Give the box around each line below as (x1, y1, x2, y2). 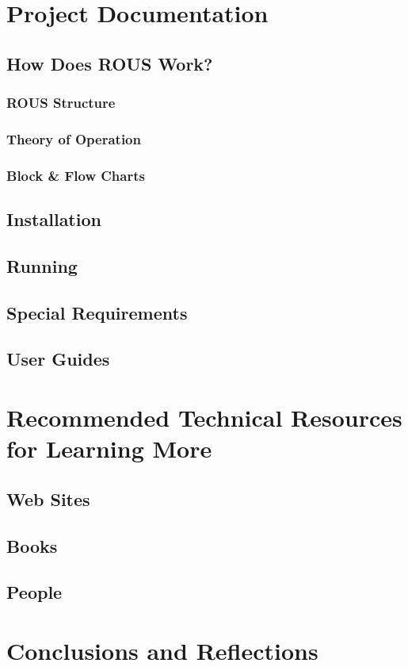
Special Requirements (6, 300, 188, 324)
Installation (6, 207, 101, 232)
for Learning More (6, 432, 212, 465)
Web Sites (6, 486, 90, 511)
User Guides (6, 347, 110, 371)
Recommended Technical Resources (6, 401, 402, 433)
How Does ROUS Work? (6, 51, 213, 75)
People (6, 580, 63, 604)
